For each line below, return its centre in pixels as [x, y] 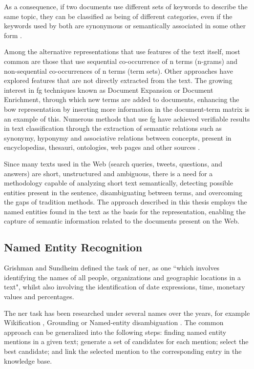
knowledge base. [28, 360]
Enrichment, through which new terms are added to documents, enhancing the [122, 99]
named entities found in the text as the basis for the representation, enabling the [125, 211]
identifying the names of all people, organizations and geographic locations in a [122, 277]
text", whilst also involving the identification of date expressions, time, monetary [125, 287]
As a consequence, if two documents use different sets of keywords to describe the [126, 6]
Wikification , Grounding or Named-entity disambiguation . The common [114, 322]
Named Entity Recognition [73, 247]
